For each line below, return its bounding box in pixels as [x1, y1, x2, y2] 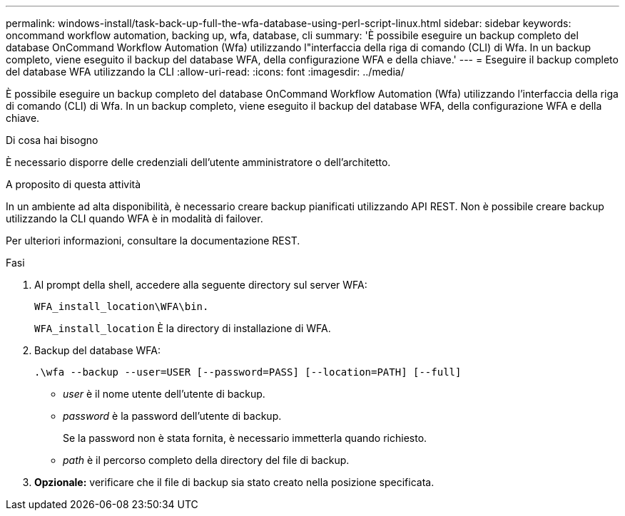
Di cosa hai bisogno [6, 134, 98, 146]
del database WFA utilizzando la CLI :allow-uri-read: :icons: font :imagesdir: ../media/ [6, 66, 405, 78]
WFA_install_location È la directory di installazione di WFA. [34, 322, 331, 334]
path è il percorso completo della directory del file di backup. [63, 454, 350, 466]
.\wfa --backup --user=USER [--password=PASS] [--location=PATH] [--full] [34, 366, 462, 378]
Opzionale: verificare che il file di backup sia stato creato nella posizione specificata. [34, 476, 435, 488]
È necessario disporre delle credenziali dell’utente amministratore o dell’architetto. [6, 156, 391, 168]
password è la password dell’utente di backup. [63, 410, 282, 422]
